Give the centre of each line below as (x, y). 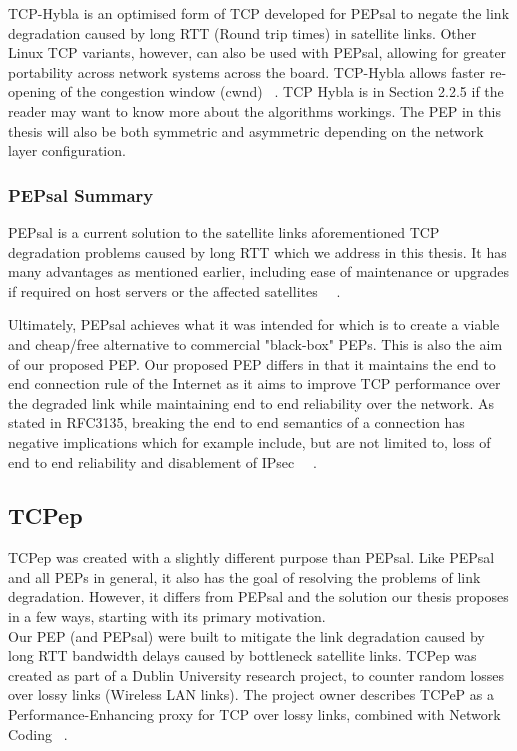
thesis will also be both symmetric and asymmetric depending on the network (246, 130)
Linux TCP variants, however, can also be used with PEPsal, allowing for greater (257, 52)
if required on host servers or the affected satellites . (174, 290)
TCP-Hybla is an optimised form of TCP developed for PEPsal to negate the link (259, 13)
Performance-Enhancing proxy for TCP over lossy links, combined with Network (254, 714)
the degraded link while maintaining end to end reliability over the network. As (251, 402)
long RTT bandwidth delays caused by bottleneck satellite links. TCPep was (242, 655)
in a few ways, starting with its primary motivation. (167, 616)
